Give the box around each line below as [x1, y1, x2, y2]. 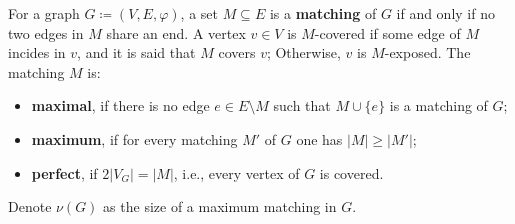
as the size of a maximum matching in [103, 196, 337, 217]
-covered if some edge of [314, 22, 461, 43]
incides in [8, 42, 66, 63]
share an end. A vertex [106, 22, 246, 43]
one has [296, 128, 343, 149]
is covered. [319, 162, 384, 183]
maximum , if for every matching [31, 128, 238, 149]
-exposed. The [384, 42, 471, 63]
